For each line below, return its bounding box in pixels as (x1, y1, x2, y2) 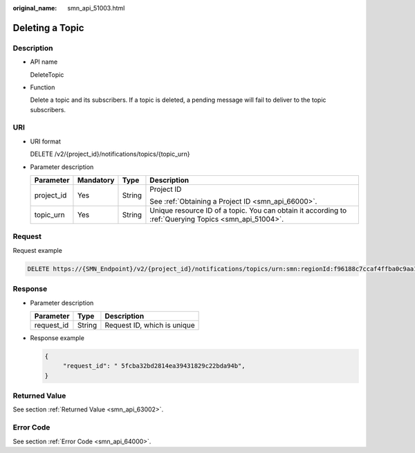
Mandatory (77, 175, 115, 185)
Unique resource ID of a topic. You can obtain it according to (149, 206, 347, 215)
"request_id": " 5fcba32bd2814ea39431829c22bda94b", (62, 362, 246, 370)
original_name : (12, 4, 57, 12)
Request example (12, 246, 62, 254)
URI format (30, 137, 62, 145)
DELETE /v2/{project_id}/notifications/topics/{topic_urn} (30, 150, 190, 159)
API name (30, 57, 58, 66)
